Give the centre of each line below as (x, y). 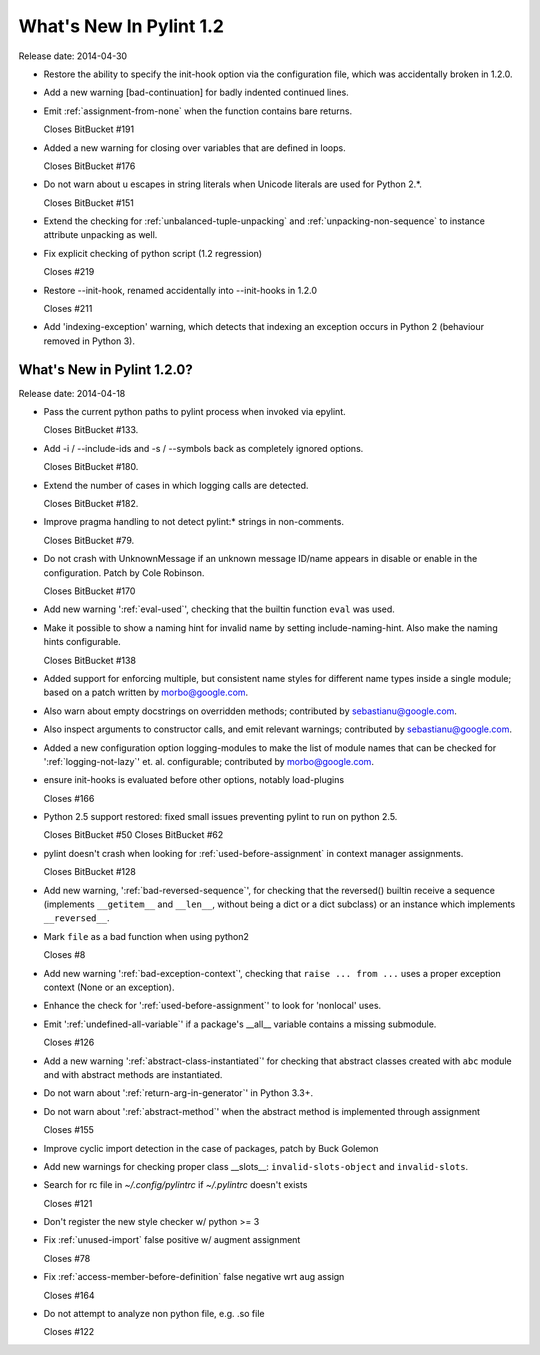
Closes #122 (69, 1332)
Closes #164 (69, 1295)
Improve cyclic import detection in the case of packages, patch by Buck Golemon (211, 1148)
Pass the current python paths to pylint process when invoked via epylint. (194, 412)
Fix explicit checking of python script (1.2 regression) (153, 253)
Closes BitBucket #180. (91, 467)
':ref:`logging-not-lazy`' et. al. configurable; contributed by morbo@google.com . (209, 761)
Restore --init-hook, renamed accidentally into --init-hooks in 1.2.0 (180, 290)
